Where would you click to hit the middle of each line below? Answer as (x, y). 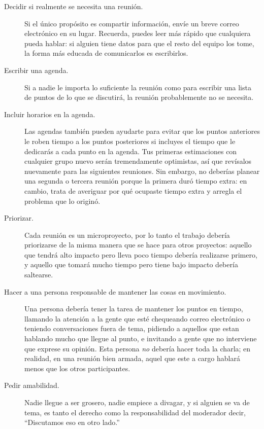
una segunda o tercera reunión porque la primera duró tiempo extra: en (136, 181)
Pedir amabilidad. (32, 385)
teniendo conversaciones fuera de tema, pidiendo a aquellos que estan (132, 328)
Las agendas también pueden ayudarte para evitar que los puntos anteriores (142, 131)
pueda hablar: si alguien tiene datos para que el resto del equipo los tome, (139, 43)
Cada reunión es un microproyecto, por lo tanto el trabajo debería (127, 235)
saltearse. (39, 275)
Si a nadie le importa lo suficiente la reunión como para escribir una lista (138, 87)
